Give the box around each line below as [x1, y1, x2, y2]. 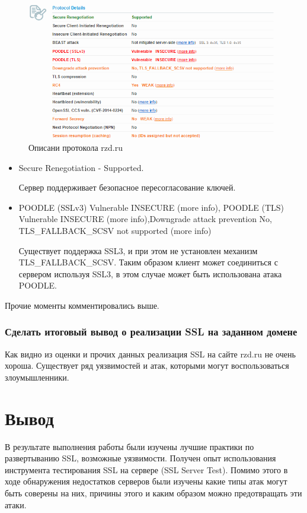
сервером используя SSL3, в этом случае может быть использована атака [18, 267, 282, 280]
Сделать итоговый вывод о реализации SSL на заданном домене [5, 324, 298, 339]
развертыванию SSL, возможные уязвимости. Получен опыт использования [5, 452, 276, 464]
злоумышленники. [5, 370, 69, 383]
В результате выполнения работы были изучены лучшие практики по [5, 440, 254, 452]
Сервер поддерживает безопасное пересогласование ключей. [18, 181, 236, 194]
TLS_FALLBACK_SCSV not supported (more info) [18, 224, 212, 236]
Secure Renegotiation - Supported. [18, 161, 144, 173]
